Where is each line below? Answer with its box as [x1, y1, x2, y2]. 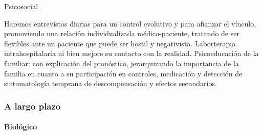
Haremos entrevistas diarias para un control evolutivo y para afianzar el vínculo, [4, 18, 256, 29]
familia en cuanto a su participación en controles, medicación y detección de [4, 68, 243, 78]
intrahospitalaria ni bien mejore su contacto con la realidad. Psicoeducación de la [4, 48, 259, 59]
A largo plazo [4, 99, 61, 112]
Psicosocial [4, 1, 38, 11]
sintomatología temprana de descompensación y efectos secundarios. [4, 78, 217, 89]
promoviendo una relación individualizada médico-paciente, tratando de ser [4, 28, 239, 39]
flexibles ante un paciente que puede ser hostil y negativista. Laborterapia [4, 38, 236, 48]
